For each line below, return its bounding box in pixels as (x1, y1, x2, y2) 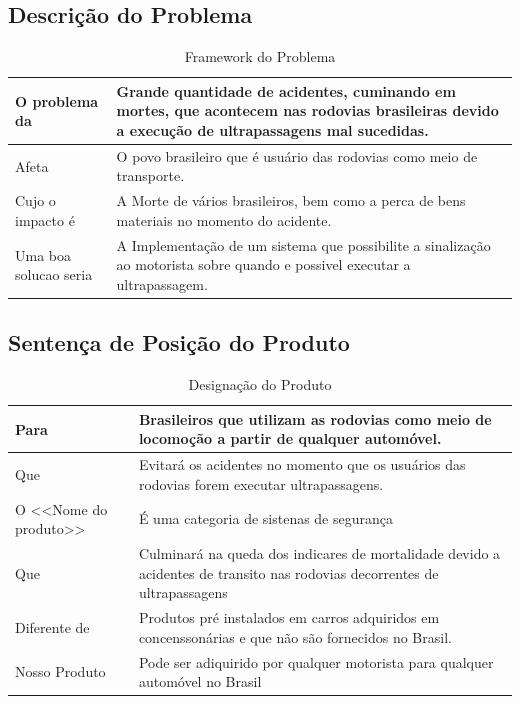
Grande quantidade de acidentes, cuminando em (116, 80, 456, 101)
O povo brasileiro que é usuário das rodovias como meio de (116, 145, 478, 166)
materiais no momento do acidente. (116, 209, 332, 230)
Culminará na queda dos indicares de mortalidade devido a (138, 543, 501, 564)
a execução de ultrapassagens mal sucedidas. (116, 119, 429, 140)
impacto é (15, 209, 75, 230)
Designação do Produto (188, 374, 332, 395)
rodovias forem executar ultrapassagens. (138, 473, 384, 494)
